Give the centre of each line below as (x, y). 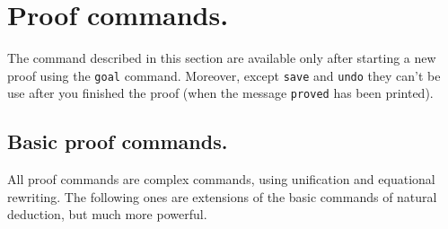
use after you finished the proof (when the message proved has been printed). (220, 93)
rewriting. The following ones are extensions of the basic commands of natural (222, 196)
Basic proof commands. (118, 141)
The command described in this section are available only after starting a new (222, 58)
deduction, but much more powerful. (107, 214)
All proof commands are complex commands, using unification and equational (221, 179)
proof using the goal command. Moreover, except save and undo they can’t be (224, 75)
